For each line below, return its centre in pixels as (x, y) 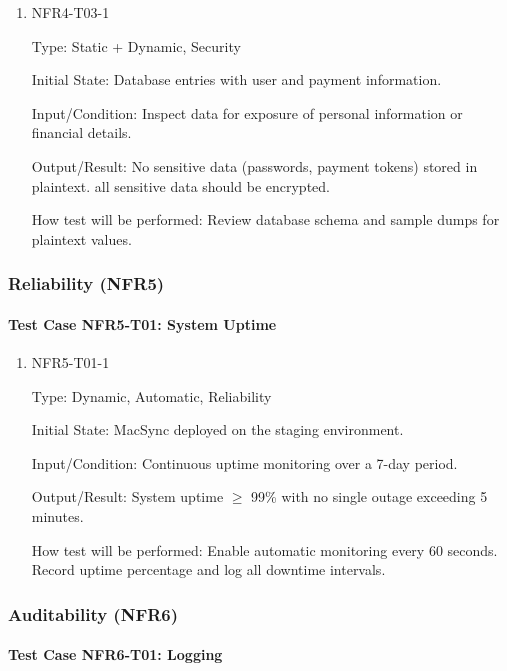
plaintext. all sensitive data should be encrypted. (180, 185)
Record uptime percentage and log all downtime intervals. (208, 569)
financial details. (81, 132)
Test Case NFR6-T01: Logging (115, 654)
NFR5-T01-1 (70, 361)
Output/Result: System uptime (127, 496)
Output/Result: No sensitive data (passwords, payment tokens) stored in (254, 165)
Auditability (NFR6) (93, 613)
